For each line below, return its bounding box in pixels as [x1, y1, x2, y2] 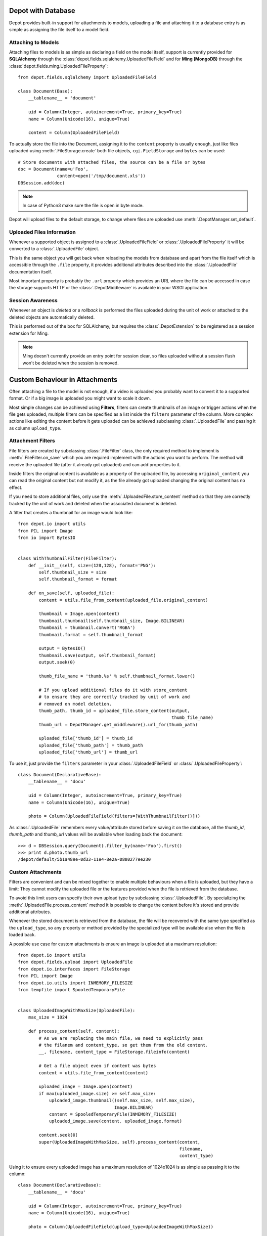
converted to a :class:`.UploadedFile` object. [9, 246, 99, 252]
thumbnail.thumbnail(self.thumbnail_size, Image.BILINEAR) [39, 618, 185, 623]
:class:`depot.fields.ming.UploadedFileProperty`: [9, 63, 108, 69]
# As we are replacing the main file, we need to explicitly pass [39, 1035, 203, 1041]
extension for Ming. [9, 330, 49, 336]
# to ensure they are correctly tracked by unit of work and [39, 694, 190, 700]
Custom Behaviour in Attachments [9, 375, 118, 384]
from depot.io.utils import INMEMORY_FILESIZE [18, 980, 133, 986]
